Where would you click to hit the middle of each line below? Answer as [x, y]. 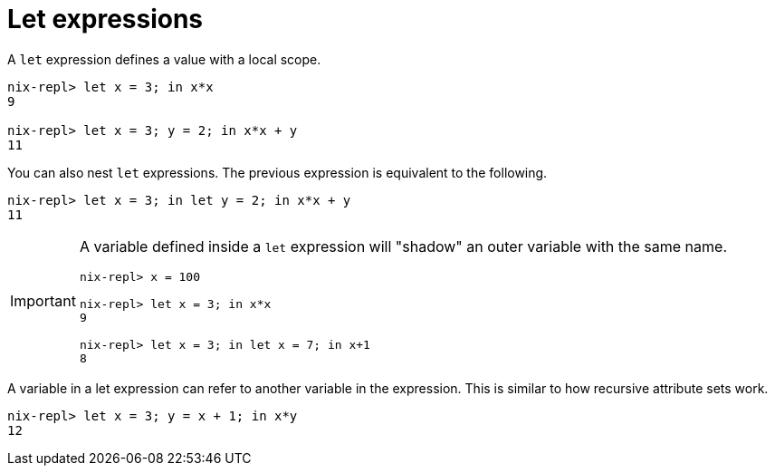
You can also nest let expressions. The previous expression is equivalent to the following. [277, 172]
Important [43, 301]
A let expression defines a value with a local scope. [164, 59]
